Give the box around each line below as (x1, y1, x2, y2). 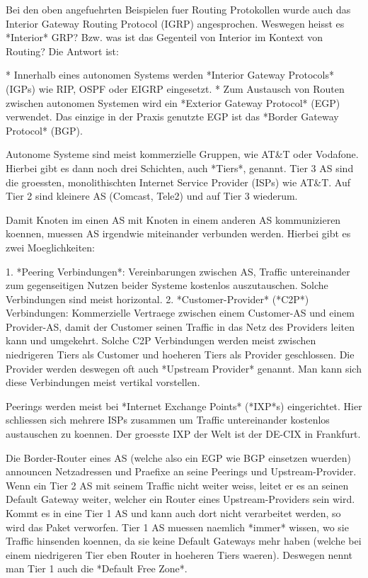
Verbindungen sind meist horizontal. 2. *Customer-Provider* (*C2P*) (6, 291, 309, 306)
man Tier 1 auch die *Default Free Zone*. (6, 561, 188, 576)
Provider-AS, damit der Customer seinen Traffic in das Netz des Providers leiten (6, 319, 355, 334)
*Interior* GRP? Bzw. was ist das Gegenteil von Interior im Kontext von (6, 30, 323, 45)
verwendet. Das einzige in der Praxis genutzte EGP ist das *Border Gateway (6, 109, 339, 124)
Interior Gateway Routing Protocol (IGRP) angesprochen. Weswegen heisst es (6, 16, 345, 30)
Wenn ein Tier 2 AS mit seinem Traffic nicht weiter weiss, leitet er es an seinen (6, 477, 349, 492)
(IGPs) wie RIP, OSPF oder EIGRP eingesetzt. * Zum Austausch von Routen (6, 81, 345, 96)
